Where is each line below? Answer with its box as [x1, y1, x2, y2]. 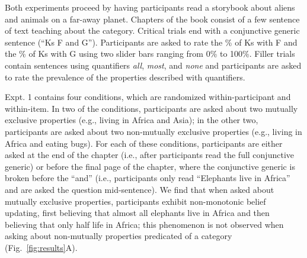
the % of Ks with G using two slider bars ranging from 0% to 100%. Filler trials [5, 47, 295, 60]
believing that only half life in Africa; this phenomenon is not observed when [5, 218, 284, 230]
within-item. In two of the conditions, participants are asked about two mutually [5, 102, 298, 114]
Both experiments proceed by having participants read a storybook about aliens [5, 1, 295, 13]
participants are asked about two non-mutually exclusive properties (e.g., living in [5, 125, 302, 137]
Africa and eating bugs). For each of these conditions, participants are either [5, 137, 283, 149]
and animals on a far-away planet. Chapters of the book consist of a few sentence [5, 12, 300, 25]
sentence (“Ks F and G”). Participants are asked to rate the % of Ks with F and [5, 36, 298, 48]
